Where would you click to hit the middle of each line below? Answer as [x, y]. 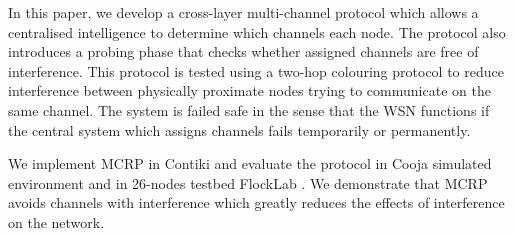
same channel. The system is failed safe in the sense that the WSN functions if [249, 109]
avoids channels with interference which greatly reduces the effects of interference [256, 202]
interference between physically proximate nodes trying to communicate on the [249, 90]
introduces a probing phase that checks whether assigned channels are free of [243, 51]
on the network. [56, 221]
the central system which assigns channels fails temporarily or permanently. [239, 129]
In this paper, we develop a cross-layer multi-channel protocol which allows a [243, 12]
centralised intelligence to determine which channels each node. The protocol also [257, 31]
